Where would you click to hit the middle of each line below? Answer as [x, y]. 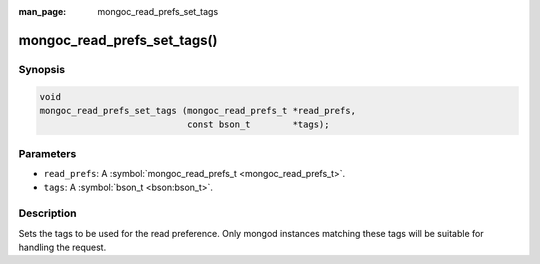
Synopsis [41, 69]
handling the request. [62, 247]
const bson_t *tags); [258, 124]
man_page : [42, 11]
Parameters [47, 153]
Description [47, 213]
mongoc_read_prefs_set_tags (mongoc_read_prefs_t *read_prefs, [198, 110]
